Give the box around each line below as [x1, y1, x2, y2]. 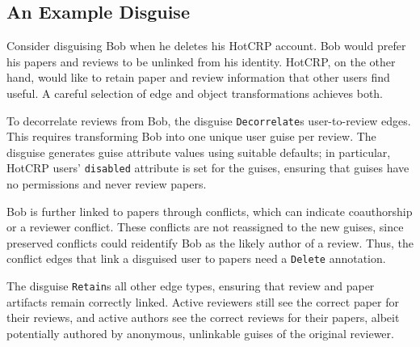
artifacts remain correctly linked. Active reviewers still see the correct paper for [6, 293, 399, 310]
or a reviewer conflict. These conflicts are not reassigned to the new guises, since [6, 218, 404, 235]
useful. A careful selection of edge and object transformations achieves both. [6, 84, 384, 101]
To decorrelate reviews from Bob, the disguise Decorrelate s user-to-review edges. [6, 112, 411, 129]
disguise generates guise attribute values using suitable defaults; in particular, [6, 143, 391, 160]
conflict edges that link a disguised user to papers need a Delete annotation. [6, 250, 386, 267]
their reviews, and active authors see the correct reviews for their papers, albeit [6, 309, 400, 326]
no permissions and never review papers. [6, 176, 207, 193]
